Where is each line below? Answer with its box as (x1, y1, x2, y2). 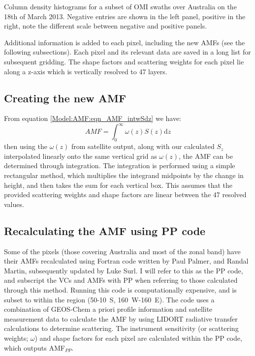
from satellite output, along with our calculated (71, 141, 215, 151)
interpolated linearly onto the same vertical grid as (4, 150, 157, 161)
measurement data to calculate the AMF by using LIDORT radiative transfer (4, 313, 238, 324)
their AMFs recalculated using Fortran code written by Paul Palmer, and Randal (4, 256, 249, 266)
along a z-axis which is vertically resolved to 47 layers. (4, 66, 167, 76)
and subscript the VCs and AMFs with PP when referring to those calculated (4, 275, 238, 285)
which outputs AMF (4, 342, 65, 353)
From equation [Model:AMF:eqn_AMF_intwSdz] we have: (4, 113, 182, 123)
